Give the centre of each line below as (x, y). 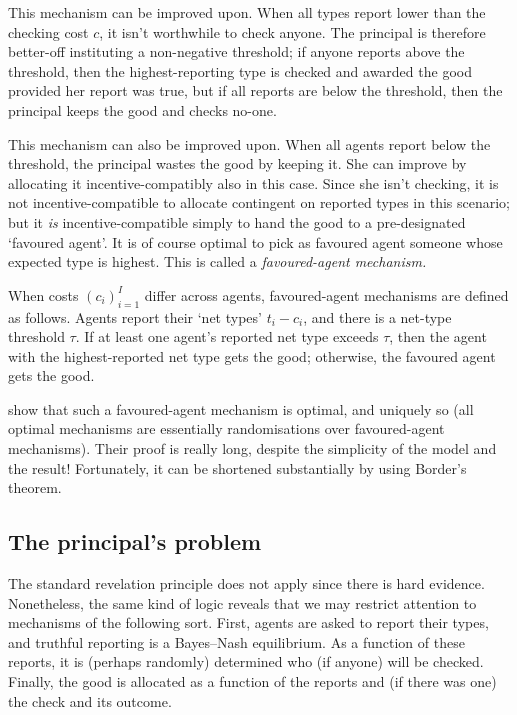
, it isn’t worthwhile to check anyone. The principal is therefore (292, 31)
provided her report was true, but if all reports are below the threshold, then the (255, 90)
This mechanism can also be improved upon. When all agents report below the (249, 143)
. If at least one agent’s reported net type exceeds (227, 336)
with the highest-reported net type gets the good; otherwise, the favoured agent (252, 355)
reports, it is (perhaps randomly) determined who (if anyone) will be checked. (246, 661)
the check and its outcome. (90, 700)
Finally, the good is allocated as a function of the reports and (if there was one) (252, 681)
